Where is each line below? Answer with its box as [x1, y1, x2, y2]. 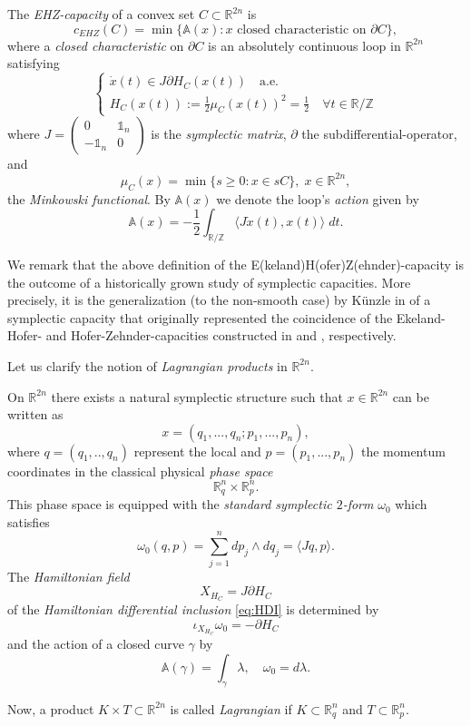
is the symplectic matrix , [151, 123, 287, 142]
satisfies [7, 512, 50, 531]
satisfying [7, 54, 60, 73]
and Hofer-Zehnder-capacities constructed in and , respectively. [45, 326, 397, 345]
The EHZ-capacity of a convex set [7, 5, 195, 23]
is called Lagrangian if [170, 699, 292, 718]
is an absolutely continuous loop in [208, 35, 401, 54]
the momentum [360, 441, 446, 460]
